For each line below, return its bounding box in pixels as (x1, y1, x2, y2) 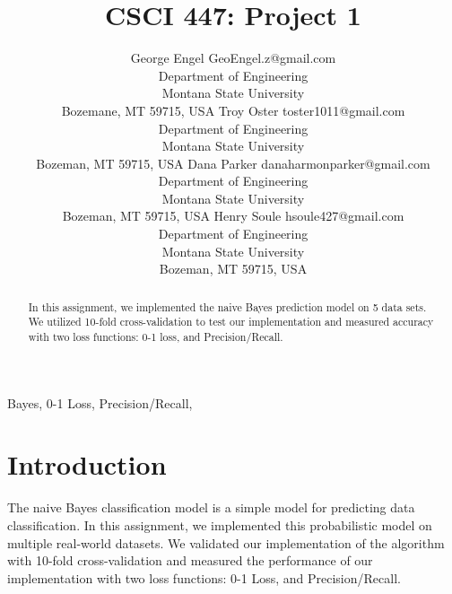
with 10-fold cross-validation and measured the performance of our (7, 551, 373, 570)
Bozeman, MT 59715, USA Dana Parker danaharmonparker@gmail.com (36, 153, 430, 172)
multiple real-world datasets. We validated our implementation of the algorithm (7, 533, 445, 552)
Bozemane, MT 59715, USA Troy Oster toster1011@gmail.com (61, 100, 405, 119)
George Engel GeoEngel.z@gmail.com (130, 48, 336, 67)
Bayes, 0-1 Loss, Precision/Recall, (7, 393, 193, 412)
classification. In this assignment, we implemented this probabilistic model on (7, 515, 432, 534)
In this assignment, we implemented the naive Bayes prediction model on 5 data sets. (28, 299, 427, 314)
